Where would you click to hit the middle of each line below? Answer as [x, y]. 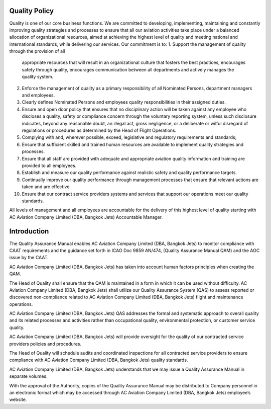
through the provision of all [37, 51]
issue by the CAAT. [29, 258]
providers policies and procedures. [45, 344]
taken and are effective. [46, 187]
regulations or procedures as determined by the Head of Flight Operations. [99, 130]
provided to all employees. [49, 166]
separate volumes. [28, 376]
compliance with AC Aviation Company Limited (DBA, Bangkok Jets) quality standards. [99, 360]
